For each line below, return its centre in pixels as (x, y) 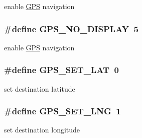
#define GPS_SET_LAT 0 (61, 70)
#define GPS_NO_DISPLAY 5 (71, 28)
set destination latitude (40, 88)
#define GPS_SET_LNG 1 (62, 111)
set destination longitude (42, 130)
